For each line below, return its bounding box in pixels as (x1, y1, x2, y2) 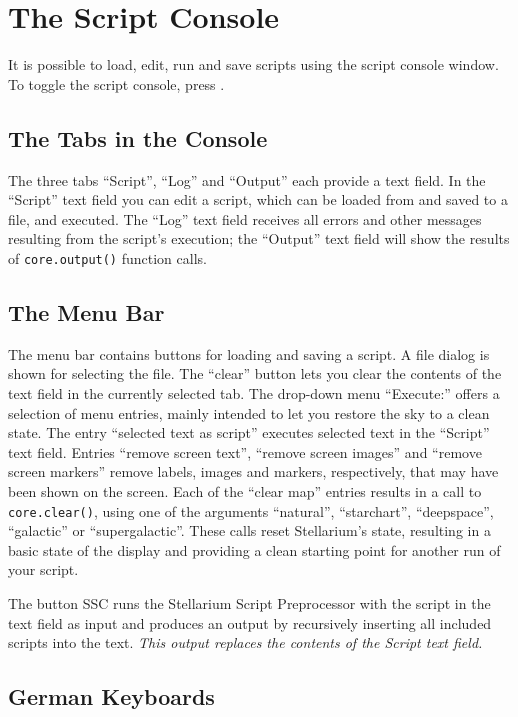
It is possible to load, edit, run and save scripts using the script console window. (8, 54, 499, 75)
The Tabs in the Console (8, 122, 268, 153)
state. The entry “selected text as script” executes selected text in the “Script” (8, 422, 490, 443)
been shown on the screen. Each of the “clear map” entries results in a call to (8, 480, 482, 501)
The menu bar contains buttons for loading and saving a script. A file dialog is (8, 343, 490, 364)
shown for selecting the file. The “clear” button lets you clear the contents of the (8, 363, 502, 384)
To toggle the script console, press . (8, 73, 225, 94)
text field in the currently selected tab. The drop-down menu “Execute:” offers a (8, 382, 500, 403)
